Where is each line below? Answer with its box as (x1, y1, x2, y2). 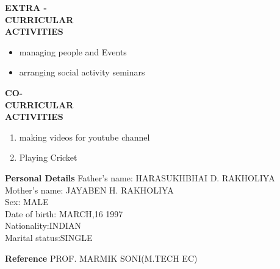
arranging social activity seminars (19, 66, 145, 79)
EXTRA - (5, 1, 47, 13)
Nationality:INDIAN (5, 219, 82, 232)
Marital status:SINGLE (5, 231, 93, 243)
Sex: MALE (5, 195, 49, 208)
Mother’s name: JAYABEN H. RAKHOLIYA (5, 183, 174, 196)
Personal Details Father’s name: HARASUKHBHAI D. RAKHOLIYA (5, 171, 275, 184)
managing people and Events (19, 45, 127, 58)
